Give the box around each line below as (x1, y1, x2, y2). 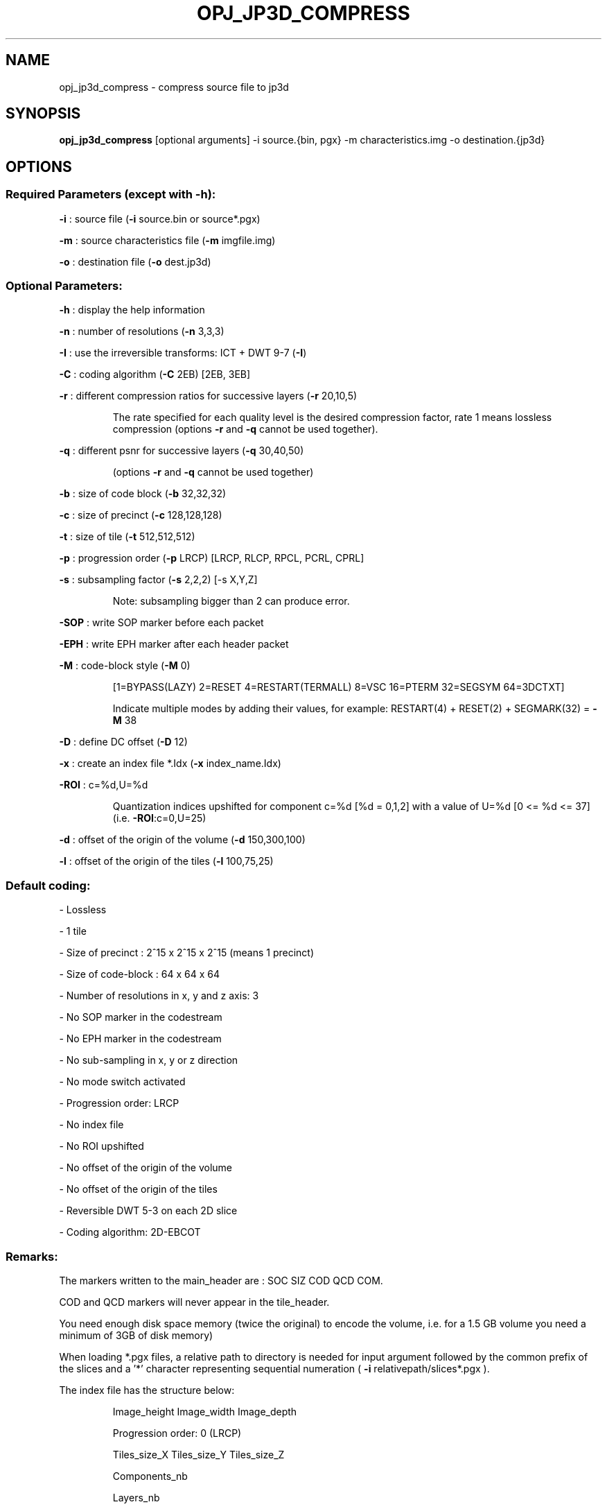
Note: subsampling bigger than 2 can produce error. (112, 595, 350, 607)
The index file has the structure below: (59, 1383, 235, 1396)
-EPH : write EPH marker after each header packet (59, 638, 289, 650)
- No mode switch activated (59, 1076, 186, 1088)
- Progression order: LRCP (59, 1097, 179, 1110)
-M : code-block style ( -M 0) (59, 659, 191, 672)
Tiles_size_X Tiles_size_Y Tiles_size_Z (112, 1448, 285, 1460)
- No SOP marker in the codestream (59, 1011, 222, 1024)
